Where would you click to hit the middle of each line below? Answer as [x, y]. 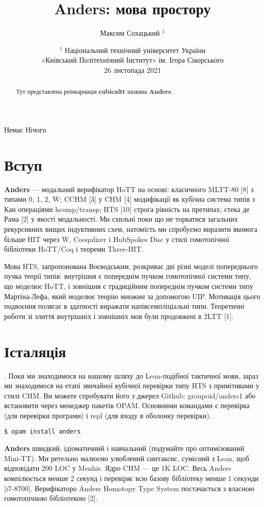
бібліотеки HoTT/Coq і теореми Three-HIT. [74, 249]
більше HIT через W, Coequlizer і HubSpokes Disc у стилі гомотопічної [117, 239]
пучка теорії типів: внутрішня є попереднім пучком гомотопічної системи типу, [128, 276]
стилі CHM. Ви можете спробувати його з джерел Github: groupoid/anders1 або [130, 395]
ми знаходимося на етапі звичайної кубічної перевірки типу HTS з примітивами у [132, 385]
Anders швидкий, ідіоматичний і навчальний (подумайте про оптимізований [124, 448]
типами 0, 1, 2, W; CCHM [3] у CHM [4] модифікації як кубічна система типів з [130, 199]
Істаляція [35, 351]
